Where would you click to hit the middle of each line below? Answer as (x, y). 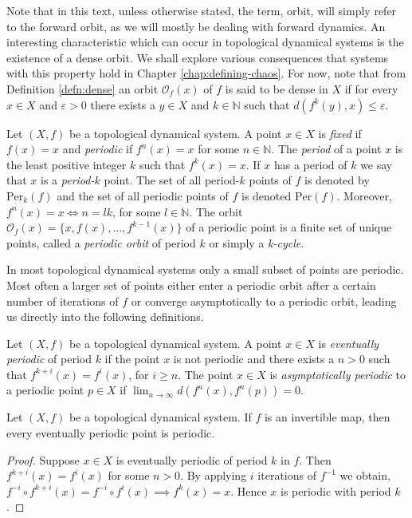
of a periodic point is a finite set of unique (289, 227)
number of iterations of (63, 301)
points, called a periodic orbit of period (101, 242)
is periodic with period (336, 490)
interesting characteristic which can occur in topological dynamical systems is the (205, 42)
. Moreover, (364, 195)
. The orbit (216, 211)
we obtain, (365, 475)
